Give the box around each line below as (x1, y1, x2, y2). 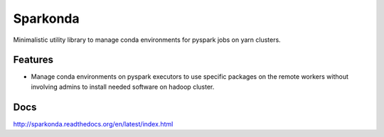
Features (13, 54, 53, 66)
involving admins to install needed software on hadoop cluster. (31, 82, 215, 91)
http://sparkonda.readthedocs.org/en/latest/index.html (13, 119, 174, 128)
